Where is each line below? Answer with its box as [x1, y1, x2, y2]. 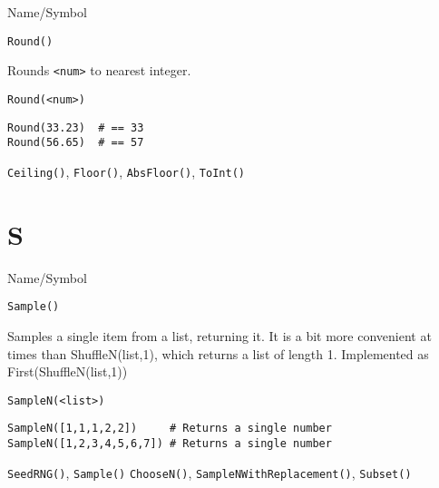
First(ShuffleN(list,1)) [7, 362, 128, 381]
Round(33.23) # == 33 [7, 121, 144, 134]
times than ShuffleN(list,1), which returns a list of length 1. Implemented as [7, 344, 429, 363]
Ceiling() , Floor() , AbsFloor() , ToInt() [7, 161, 245, 181]
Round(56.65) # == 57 [7, 136, 144, 150]
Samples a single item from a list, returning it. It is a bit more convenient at [7, 326, 432, 345]
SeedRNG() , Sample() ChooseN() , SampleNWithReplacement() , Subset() [7, 463, 412, 482]
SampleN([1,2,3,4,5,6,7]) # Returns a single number [7, 437, 332, 450]
